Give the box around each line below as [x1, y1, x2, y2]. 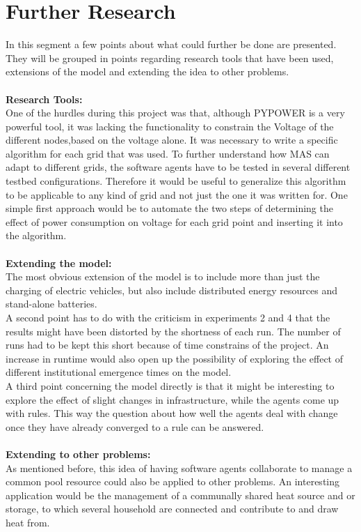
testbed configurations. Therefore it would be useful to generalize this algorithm [6, 174, 346, 188]
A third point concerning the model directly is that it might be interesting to [6, 378, 335, 393]
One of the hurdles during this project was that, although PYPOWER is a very [6, 105, 345, 120]
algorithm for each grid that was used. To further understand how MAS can [6, 146, 330, 160]
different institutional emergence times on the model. [6, 365, 232, 379]
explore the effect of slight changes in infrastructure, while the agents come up [6, 392, 339, 406]
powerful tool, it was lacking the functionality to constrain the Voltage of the [6, 119, 334, 133]
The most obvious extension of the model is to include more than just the [6, 269, 320, 284]
